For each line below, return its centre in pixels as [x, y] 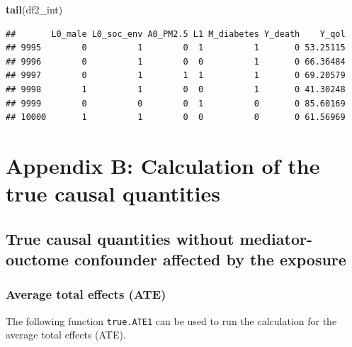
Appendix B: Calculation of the [163, 165]
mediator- [276, 238]
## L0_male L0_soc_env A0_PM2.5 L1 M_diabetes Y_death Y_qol [176, 34]
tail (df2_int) [34, 9]
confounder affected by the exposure [210, 259]
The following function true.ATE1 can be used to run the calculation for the [171, 320]
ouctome [37, 259]
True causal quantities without [120, 238]
